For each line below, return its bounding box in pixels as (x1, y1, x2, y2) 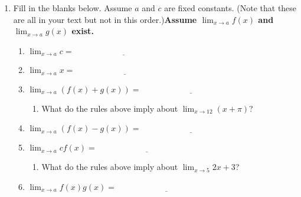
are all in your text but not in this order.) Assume (13, 13, 197, 25)
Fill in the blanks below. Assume (13, 2, 132, 14)
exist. (71, 25, 94, 37)
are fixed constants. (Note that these (164, 2, 297, 14)
